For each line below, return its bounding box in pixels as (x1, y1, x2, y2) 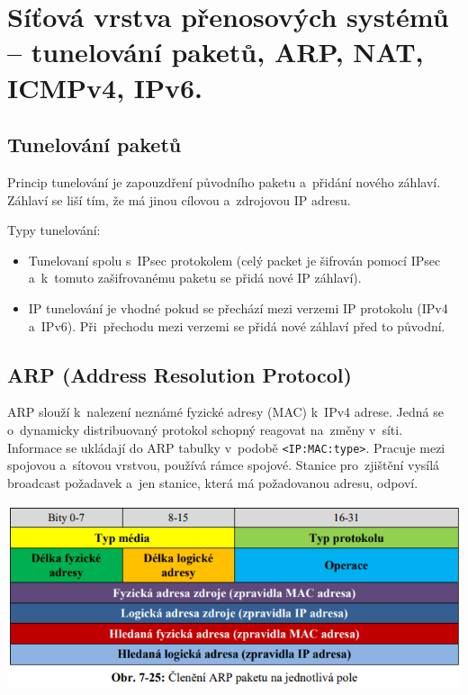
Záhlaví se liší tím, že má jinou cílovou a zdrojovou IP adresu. (7, 190, 351, 209)
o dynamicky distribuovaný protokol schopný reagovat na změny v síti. (7, 420, 403, 438)
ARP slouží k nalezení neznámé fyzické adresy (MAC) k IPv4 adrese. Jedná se (7, 402, 444, 421)
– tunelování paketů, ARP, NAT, (7, 33, 424, 70)
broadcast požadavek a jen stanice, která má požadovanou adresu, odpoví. (7, 473, 418, 492)
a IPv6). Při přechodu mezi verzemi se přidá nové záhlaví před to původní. (28, 316, 445, 335)
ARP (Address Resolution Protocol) (7, 360, 352, 388)
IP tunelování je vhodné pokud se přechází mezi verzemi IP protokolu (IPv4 (28, 298, 448, 317)
